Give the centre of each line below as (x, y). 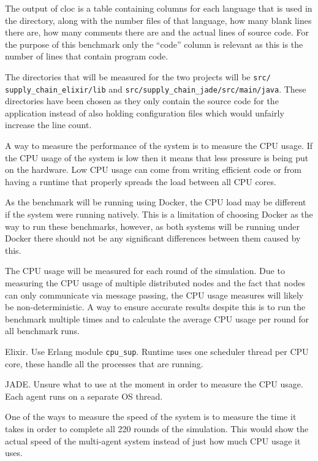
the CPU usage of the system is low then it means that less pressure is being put (157, 157)
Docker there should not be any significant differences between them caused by (153, 238)
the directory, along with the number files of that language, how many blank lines (158, 20)
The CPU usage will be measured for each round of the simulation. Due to (145, 271)
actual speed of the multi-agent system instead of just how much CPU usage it (153, 440)
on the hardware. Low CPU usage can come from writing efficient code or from (153, 170)
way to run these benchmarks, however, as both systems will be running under (152, 226)
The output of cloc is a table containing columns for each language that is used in (159, 8)
